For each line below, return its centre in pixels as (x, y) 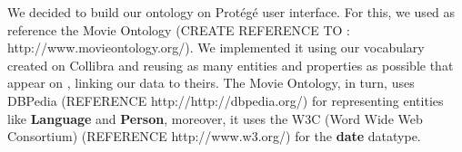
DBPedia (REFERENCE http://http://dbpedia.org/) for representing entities (226, 100)
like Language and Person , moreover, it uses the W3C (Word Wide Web (215, 118)
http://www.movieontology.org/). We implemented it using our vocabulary (216, 47)
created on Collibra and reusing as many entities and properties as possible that (231, 65)
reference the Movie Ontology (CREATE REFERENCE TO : (179, 29)
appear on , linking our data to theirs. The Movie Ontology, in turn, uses (211, 83)
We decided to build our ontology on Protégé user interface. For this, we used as (231, 12)
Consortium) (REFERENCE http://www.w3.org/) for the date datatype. (214, 136)
